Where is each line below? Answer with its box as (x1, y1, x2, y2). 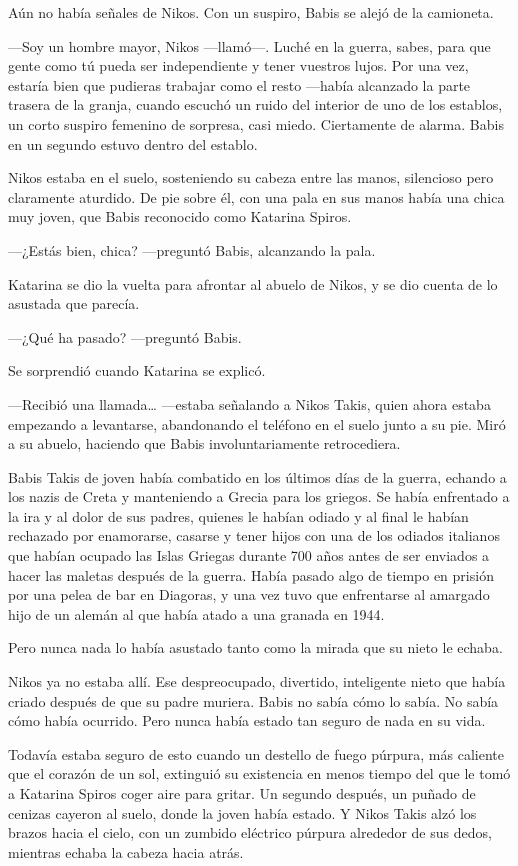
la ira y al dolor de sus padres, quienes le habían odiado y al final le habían (8, 505, 469, 526)
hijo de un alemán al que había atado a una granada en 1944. (8, 603, 385, 624)
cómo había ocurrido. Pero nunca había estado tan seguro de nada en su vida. (8, 710, 486, 731)
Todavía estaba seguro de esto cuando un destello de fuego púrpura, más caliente (8, 743, 504, 764)
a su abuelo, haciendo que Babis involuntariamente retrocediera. (8, 433, 401, 454)
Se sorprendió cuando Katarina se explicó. (8, 360, 266, 381)
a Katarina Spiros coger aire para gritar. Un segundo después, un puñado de (8, 783, 476, 803)
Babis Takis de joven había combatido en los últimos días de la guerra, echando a (8, 466, 507, 487)
